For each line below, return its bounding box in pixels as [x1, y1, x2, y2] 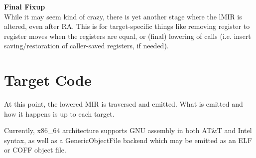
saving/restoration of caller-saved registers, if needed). [4, 40, 169, 51]
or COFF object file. [4, 145, 66, 155]
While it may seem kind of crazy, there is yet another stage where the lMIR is [4, 11, 242, 21]
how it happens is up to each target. [4, 108, 115, 119]
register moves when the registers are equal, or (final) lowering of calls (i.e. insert [4, 30, 251, 41]
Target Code [4, 70, 92, 90]
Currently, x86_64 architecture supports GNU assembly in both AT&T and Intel [4, 125, 252, 136]
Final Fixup [4, 1, 45, 11]
